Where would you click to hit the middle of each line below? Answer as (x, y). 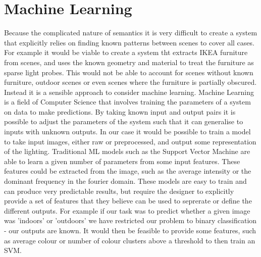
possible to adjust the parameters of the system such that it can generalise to (124, 121)
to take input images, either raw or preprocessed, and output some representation (130, 141)
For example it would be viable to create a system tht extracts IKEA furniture (126, 52)
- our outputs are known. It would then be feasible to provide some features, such (130, 230)
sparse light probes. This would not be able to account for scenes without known (129, 72)
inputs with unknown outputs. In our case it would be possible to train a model (127, 132)
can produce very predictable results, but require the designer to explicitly (119, 191)
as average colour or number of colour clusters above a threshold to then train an (130, 240)
